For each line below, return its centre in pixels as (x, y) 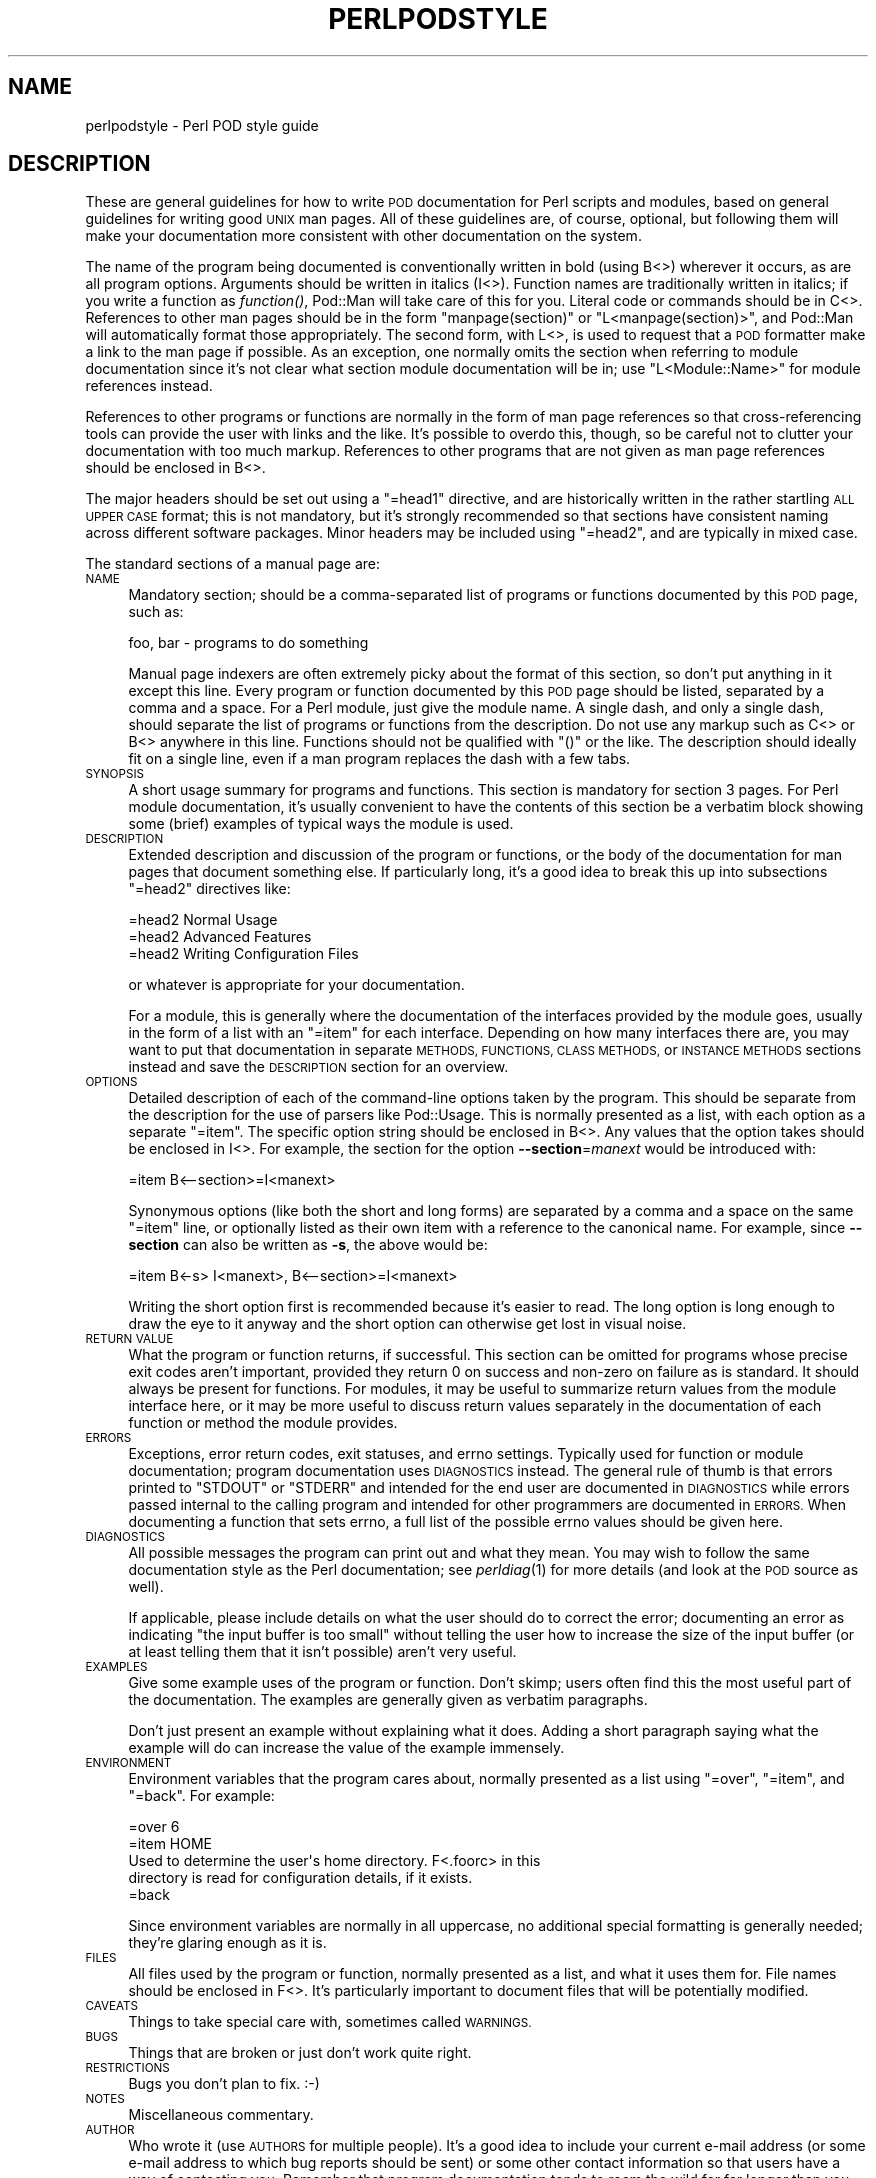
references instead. (149, 386)
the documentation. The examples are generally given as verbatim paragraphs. (388, 1700)
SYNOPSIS (115, 774)
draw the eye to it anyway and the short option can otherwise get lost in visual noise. (407, 1324)
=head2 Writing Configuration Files (243, 954)
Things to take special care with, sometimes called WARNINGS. (330, 2022)
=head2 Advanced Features (220, 937)
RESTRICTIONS (127, 2068)
